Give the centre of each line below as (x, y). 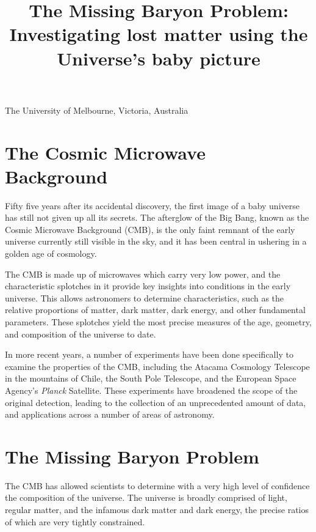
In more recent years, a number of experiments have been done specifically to (149, 354)
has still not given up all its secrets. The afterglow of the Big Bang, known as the (157, 217)
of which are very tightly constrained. (75, 521)
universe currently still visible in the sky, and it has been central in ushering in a (156, 241)
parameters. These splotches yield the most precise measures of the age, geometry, (158, 322)
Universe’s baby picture (159, 58)
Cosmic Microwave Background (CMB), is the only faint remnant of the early (150, 229)
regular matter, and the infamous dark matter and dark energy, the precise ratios (157, 510)
